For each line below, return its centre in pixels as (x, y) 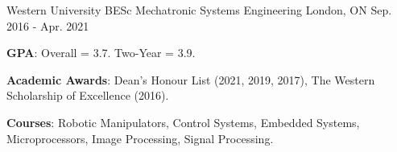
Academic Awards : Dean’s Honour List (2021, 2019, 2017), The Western (191, 79)
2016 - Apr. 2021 (48, 25)
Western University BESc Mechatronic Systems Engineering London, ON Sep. (199, 10)
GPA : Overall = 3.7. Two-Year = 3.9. (101, 53)
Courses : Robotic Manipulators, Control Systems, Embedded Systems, (183, 122)
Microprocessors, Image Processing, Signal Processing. (140, 138)
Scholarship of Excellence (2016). (88, 95)
